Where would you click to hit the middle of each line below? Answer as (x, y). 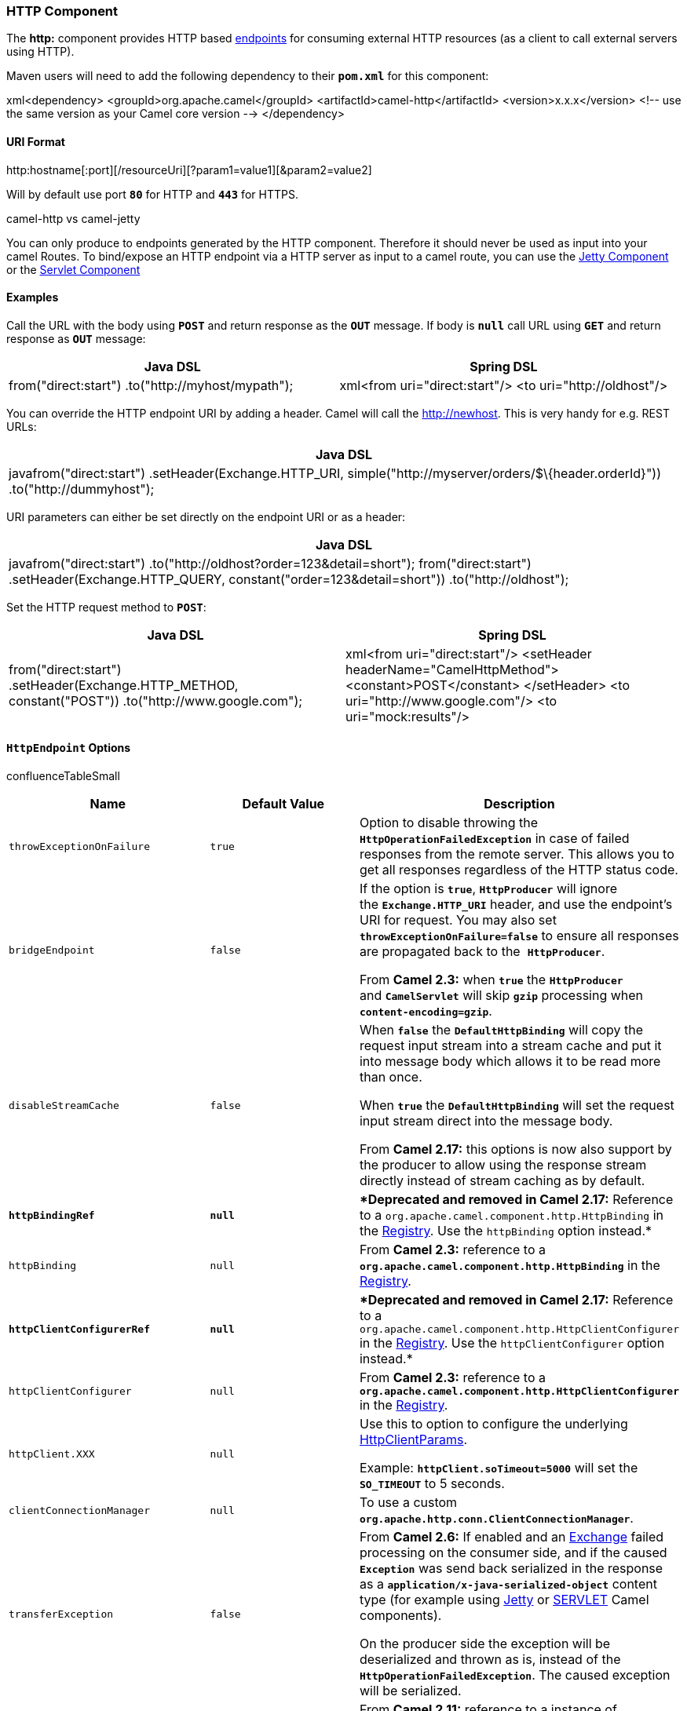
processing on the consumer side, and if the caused (513, 1553)
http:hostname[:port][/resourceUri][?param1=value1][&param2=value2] (189, 170)
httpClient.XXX (52, 1454)
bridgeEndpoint (52, 950)
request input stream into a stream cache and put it (510, 1046)
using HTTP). (40, 52)
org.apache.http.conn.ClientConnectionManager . (496, 1518)
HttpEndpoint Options (69, 748)
